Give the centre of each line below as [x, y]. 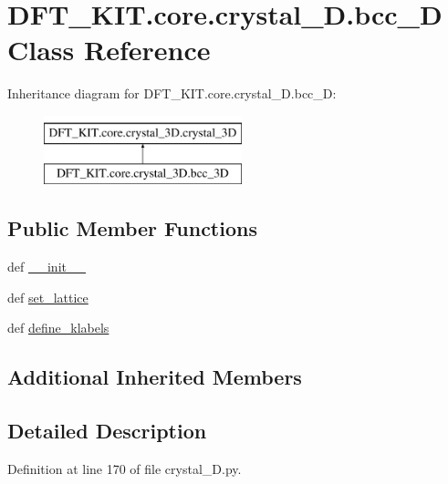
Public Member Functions [132, 228]
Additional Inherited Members [155, 377]
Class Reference [109, 50]
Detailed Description [107, 431]
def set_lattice [48, 297]
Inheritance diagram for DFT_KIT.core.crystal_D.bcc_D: [172, 93]
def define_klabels [58, 328]
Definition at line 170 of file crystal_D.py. [125, 469]
